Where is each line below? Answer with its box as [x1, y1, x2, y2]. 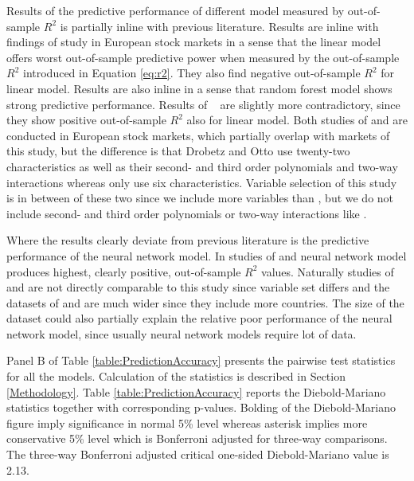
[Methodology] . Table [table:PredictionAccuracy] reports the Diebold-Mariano [6, 383, 386, 400]
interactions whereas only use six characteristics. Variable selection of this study [6, 174, 397, 190]
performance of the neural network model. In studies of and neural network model [6, 247, 407, 264]
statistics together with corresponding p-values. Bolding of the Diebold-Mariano [6, 399, 396, 416]
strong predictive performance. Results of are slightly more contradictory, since [6, 96, 400, 112]
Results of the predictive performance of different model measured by [6, 2, 345, 18]
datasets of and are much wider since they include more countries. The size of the [6, 294, 404, 311]
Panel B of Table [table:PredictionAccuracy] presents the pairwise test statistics [6, 352, 396, 369]
